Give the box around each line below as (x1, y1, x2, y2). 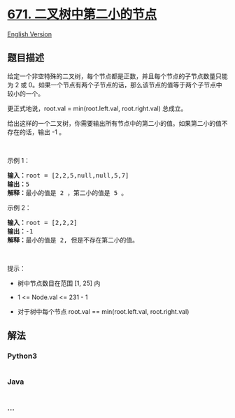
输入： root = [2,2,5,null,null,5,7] (7, 171, 129, 179)
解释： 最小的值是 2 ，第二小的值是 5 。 (7, 189, 128, 196)
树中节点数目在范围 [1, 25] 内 (17, 279, 101, 287)
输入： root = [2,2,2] (7, 218, 78, 226)
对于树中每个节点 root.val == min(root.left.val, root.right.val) (17, 307, 190, 315)
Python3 (7, 351, 37, 361)
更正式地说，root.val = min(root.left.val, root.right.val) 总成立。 (7, 104, 187, 113)
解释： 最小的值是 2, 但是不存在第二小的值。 (7, 236, 138, 244)
